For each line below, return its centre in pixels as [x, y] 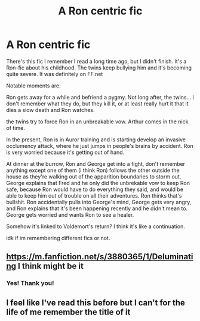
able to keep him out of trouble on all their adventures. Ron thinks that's [94, 195]
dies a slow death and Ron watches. [50, 110]
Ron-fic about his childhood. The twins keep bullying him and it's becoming [99, 68]
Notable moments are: [33, 86]
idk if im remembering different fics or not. [58, 238]
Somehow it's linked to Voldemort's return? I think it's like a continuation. [96, 226]
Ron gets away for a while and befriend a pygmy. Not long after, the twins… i [100, 97]
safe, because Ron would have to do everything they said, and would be [95, 189]
